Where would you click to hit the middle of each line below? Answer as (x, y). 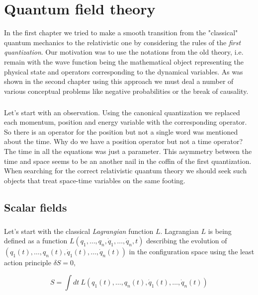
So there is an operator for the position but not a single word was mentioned (121, 131)
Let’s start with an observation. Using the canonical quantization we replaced (122, 112)
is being (220, 231)
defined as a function (36, 241)
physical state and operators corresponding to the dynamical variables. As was (124, 71)
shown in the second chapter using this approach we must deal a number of (119, 81)
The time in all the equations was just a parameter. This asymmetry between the (128, 151)
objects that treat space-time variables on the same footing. (95, 180)
